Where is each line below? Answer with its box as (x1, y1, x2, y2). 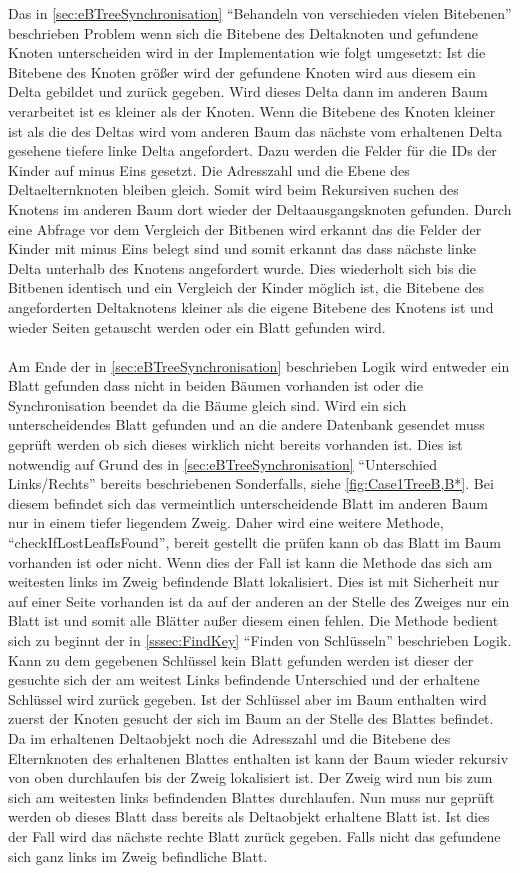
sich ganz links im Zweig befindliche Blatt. (8, 845, 268, 866)
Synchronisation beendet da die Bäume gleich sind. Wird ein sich (8, 394, 407, 415)
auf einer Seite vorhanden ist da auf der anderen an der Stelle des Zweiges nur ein (8, 590, 510, 611)
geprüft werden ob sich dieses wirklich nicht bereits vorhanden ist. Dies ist (8, 434, 463, 455)
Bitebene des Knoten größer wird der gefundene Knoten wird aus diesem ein (8, 61, 476, 82)
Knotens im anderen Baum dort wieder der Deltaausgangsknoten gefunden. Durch (8, 198, 512, 219)
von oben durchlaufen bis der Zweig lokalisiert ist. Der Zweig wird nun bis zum (8, 767, 493, 788)
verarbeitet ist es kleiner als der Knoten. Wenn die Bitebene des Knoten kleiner (8, 100, 496, 121)
